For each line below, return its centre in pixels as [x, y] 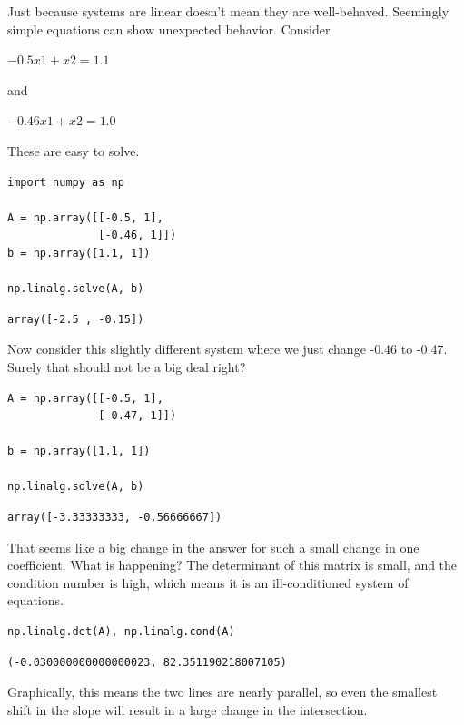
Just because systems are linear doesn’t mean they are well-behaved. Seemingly [228, 11]
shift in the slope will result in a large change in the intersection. [188, 709]
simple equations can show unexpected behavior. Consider [169, 29]
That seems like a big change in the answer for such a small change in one [213, 547]
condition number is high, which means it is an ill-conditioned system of [208, 582]
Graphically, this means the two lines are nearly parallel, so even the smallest [222, 692]
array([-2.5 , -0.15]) [76, 319]
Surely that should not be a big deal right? [127, 366]
